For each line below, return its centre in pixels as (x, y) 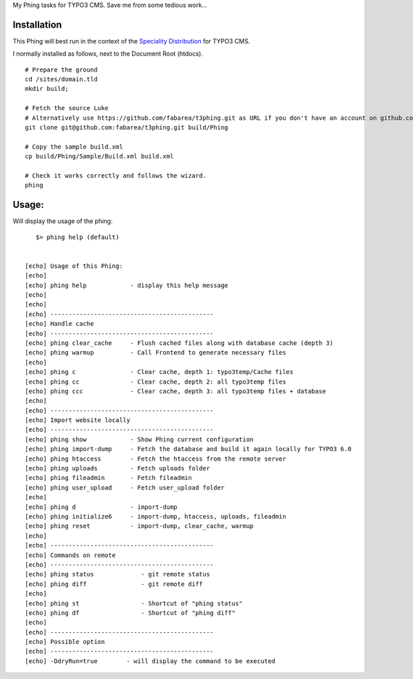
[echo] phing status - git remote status (117, 574)
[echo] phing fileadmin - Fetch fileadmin (108, 478)
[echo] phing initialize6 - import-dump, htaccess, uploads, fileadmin (156, 516)
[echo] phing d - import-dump (102, 507)
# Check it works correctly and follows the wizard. (116, 175)
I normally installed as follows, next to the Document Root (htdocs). (108, 54)
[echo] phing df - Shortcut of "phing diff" (130, 613)
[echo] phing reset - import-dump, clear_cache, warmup (139, 526)
